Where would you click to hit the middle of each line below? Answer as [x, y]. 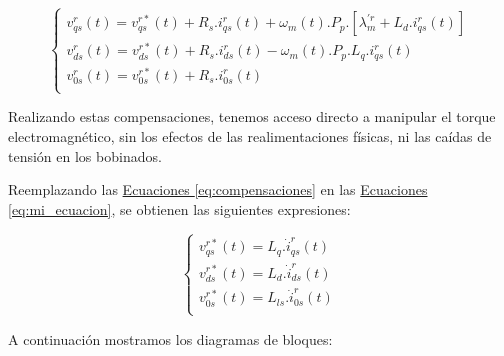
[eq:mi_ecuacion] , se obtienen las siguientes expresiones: [179, 208]
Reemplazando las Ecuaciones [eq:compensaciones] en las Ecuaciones [218, 189]
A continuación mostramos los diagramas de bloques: [170, 338]
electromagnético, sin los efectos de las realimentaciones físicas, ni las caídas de [250, 135]
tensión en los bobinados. [85, 155]
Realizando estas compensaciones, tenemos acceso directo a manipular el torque [252, 116]
